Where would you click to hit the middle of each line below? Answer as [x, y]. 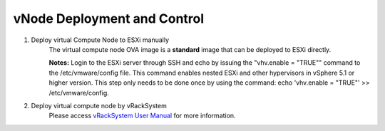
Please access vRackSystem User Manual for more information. [142, 116]
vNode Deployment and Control [109, 19]
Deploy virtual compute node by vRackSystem [99, 105]
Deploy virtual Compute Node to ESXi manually [100, 40]
